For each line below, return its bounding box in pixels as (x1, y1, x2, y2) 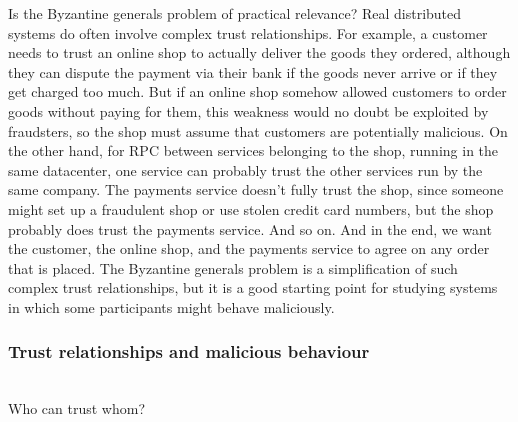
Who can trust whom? (8, 398, 146, 419)
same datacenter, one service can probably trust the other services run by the (8, 159, 483, 180)
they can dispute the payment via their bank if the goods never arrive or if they (8, 61, 498, 82)
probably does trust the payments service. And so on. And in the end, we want (8, 218, 492, 239)
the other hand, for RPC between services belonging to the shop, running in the (8, 140, 499, 161)
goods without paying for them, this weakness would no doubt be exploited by (8, 100, 489, 121)
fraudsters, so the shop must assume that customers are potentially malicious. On (8, 120, 508, 141)
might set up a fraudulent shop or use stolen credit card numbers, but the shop (8, 198, 494, 219)
